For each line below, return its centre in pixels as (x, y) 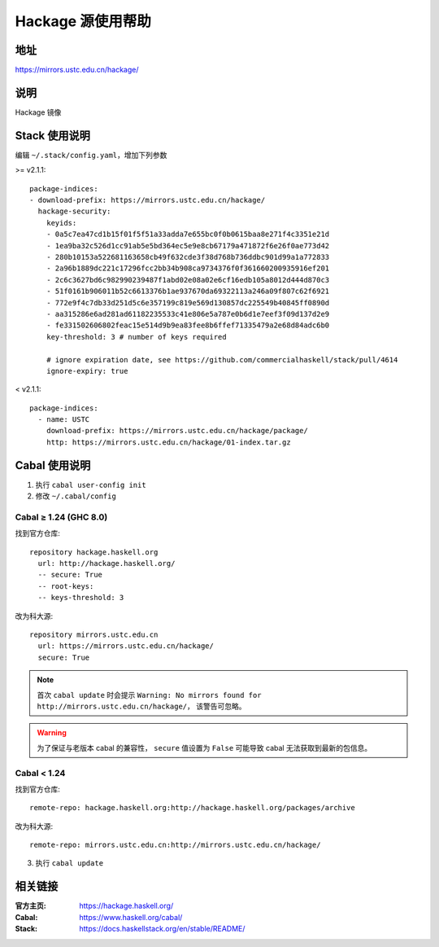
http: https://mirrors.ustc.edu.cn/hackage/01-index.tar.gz (169, 442)
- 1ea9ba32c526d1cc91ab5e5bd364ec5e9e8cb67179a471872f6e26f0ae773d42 (188, 246)
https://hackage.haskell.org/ (126, 906)
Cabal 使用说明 (53, 465)
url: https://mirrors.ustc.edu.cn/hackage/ (126, 646)
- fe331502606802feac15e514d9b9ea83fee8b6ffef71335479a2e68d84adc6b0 (188, 325)
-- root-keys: (66, 586)
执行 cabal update (70, 863)
